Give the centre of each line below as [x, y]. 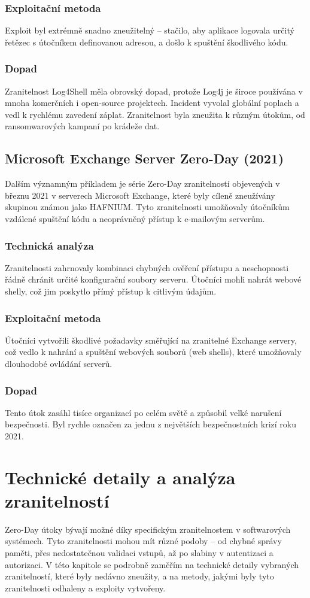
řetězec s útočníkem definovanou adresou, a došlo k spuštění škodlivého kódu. [147, 42]
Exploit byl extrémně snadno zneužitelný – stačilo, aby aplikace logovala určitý [150, 30]
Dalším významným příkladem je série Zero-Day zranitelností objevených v [142, 183]
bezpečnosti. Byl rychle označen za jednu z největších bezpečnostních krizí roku [151, 424]
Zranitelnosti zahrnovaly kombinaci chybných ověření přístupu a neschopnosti [147, 267]
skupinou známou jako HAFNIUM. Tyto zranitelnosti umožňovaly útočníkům [147, 207]
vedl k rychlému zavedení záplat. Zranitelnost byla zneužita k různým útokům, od [155, 114]
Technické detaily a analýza [120, 477]
